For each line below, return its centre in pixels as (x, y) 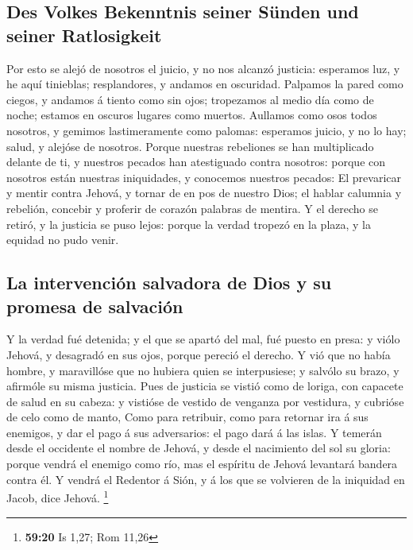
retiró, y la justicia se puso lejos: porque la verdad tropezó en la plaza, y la (189, 224)
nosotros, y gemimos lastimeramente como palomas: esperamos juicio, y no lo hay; (206, 130)
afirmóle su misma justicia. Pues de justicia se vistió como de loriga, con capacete (205, 386)
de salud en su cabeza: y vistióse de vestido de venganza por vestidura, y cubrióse (205, 401)
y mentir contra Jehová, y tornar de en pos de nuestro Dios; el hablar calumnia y (204, 193)
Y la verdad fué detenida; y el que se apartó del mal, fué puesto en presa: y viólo (203, 339)
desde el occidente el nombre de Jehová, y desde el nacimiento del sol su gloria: (199, 448)
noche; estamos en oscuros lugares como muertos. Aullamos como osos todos (192, 115)
